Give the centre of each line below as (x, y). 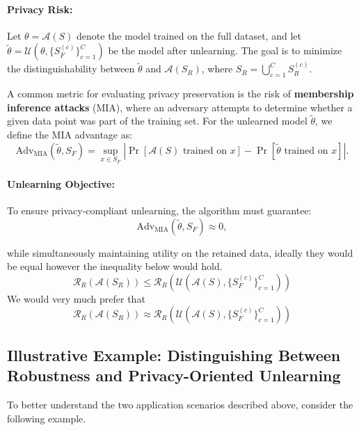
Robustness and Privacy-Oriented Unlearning (174, 375)
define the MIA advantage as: (70, 134)
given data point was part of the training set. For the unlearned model (157, 121)
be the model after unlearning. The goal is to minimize (225, 50)
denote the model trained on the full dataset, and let (189, 35)
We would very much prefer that (76, 298)
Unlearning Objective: (61, 183)
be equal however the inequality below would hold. (115, 266)
